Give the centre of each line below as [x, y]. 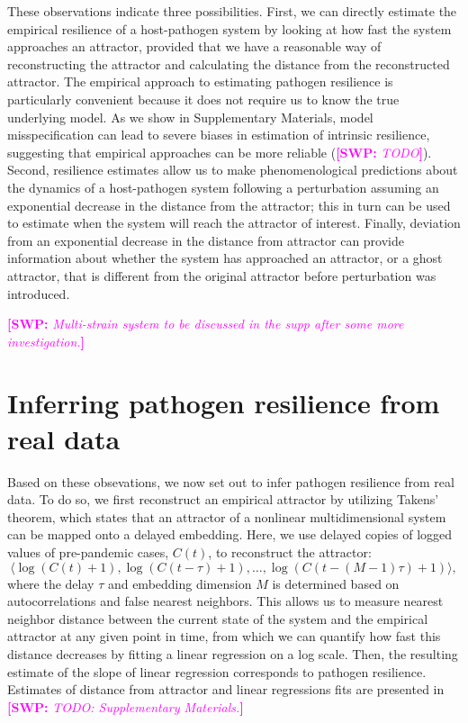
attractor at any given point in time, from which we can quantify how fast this [224, 636]
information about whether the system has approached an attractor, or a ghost [225, 258]
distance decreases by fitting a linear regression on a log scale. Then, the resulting [233, 653]
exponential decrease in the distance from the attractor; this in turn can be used [229, 205]
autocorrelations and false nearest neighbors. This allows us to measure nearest [225, 601]
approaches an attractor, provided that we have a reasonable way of [194, 46]
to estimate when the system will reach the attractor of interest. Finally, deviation [234, 223]
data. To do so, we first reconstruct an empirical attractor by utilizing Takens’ [223, 499]
